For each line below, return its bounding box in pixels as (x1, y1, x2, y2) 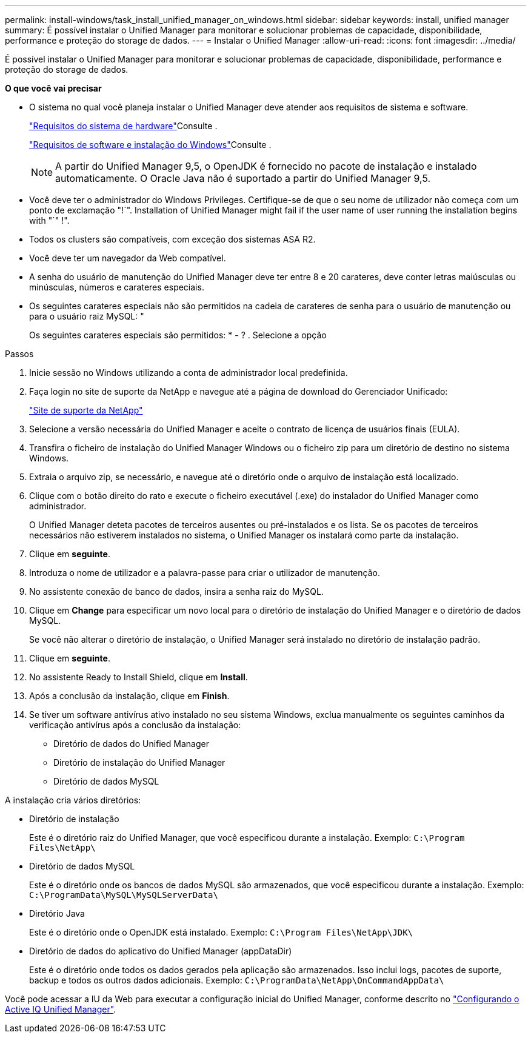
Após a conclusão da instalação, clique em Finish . (29, 691, 230, 701)
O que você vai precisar (5, 83, 102, 93)
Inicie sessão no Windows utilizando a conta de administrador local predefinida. (29, 367, 348, 378)
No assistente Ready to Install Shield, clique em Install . (29, 672, 248, 682)
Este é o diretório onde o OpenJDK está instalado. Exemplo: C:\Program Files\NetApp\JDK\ (29, 927, 413, 937)
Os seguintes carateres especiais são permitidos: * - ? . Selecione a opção (29, 330, 327, 340)
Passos (5, 349, 34, 359)
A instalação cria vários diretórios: (5, 795, 141, 805)
